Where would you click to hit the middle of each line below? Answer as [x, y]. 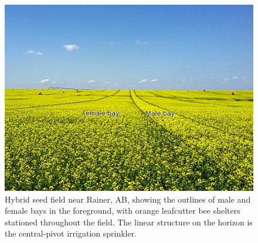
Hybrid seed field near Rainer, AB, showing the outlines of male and [128, 199]
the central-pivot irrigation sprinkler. [71, 233]
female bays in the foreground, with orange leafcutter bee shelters [123, 211]
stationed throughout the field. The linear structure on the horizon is [129, 222]
